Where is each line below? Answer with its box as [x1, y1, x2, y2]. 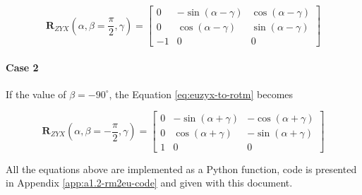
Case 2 [6, 59, 39, 74]
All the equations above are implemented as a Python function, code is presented [6, 161, 357, 176]
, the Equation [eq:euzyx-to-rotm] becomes [109, 86, 294, 101]
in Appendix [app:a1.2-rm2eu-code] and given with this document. [6, 175, 293, 190]
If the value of [6, 86, 66, 101]
